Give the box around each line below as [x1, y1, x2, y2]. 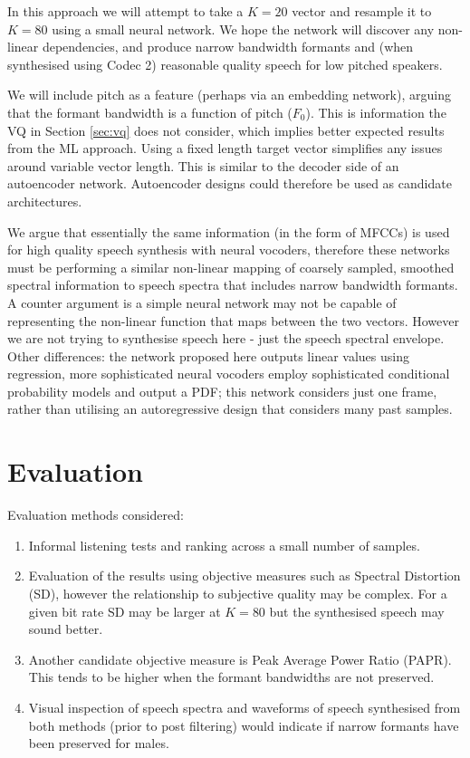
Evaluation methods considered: [7, 505, 184, 524]
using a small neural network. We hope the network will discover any [52, 19, 435, 38]
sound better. [28, 619, 103, 638]
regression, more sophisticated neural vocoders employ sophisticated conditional [7, 364, 450, 383]
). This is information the [305, 102, 446, 121]
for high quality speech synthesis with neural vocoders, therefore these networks [7, 240, 450, 259]
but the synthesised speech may [269, 601, 445, 620]
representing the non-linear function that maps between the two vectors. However [7, 311, 459, 330]
